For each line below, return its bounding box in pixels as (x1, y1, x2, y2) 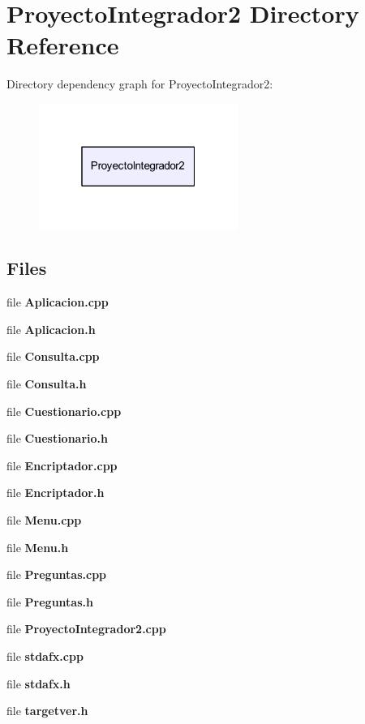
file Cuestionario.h (6, 430, 108, 447)
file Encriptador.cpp (6, 456, 118, 473)
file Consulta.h (6, 375, 87, 392)
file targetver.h (6, 702, 88, 719)
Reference (6, 28, 119, 62)
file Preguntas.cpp (6, 566, 107, 583)
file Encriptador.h (6, 484, 105, 501)
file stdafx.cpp (6, 648, 84, 665)
